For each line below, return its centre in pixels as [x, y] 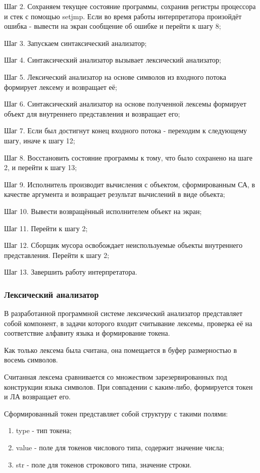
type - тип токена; [44, 430]
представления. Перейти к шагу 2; [57, 255]
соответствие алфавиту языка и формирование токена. [87, 333]
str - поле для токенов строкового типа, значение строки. [104, 464]
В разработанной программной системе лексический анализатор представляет [123, 313]
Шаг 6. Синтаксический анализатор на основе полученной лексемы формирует [125, 104]
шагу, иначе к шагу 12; [40, 140]
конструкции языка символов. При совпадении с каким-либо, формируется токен [128, 386]
